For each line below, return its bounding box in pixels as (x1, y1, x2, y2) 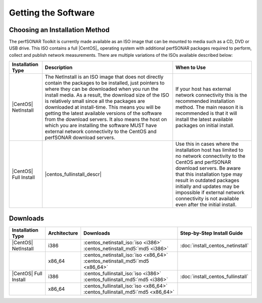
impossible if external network (175, 189, 245, 196)
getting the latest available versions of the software (45, 110, 162, 117)
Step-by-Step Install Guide (180, 230, 243, 236)
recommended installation (175, 98, 235, 104)
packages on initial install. (175, 122, 235, 129)
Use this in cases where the (175, 141, 239, 148)
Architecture (48, 230, 78, 236)
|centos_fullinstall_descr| (45, 171, 102, 178)
